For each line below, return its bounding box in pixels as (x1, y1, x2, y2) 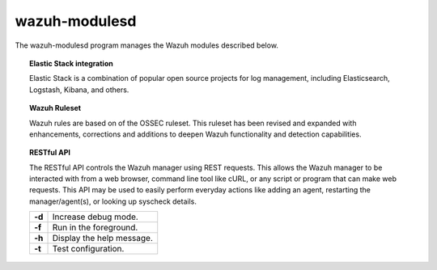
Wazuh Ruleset (29, 103, 81, 113)
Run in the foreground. (52, 222, 138, 234)
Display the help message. (52, 233, 154, 244)
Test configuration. (52, 243, 125, 255)
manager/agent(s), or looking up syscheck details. (29, 196, 197, 206)
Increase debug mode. (52, 211, 139, 222)
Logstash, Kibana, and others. (29, 85, 129, 95)
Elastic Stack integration (29, 58, 113, 68)
